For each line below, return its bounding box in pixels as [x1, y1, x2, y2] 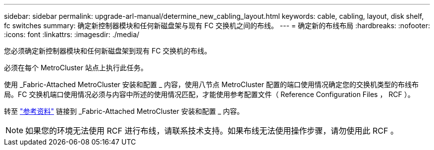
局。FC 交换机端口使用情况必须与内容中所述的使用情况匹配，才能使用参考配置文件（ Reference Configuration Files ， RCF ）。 [4, 90, 415, 99]
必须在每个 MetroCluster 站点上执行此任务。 [4, 63, 148, 72]
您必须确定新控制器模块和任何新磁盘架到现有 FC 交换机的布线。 [4, 47, 212, 55]
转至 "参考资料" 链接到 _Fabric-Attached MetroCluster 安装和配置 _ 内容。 [4, 107, 244, 115]
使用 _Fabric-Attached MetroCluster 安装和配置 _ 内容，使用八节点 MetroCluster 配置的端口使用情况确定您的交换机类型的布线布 [4, 80, 419, 89]
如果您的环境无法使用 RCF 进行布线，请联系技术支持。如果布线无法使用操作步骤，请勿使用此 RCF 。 [25, 126, 398, 136]
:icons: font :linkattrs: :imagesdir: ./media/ [4, 30, 140, 39]
